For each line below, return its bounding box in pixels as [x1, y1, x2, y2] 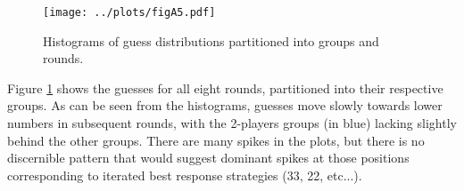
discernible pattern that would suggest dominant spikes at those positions [7, 148, 410, 167]
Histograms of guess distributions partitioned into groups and [43, 31, 379, 50]
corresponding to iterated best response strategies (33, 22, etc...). [7, 165, 362, 184]
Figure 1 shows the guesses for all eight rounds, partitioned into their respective [7, 78, 443, 97]
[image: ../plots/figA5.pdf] [43, 6, 216, 19]
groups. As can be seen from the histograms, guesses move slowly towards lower [7, 96, 443, 115]
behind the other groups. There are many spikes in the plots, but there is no [7, 131, 425, 149]
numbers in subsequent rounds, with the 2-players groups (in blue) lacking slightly [7, 114, 457, 132]
